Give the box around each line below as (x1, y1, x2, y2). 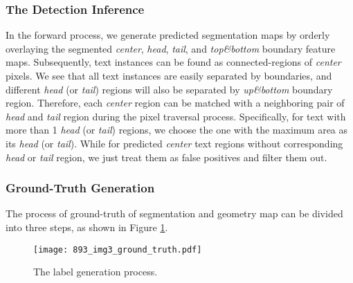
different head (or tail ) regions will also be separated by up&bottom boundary (6, 82, 333, 96)
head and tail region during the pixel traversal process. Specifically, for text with (6, 109, 346, 123)
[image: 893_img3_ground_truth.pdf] (33, 244, 202, 255)
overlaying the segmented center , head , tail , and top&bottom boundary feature (6, 41, 336, 55)
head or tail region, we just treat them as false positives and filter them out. (6, 149, 327, 164)
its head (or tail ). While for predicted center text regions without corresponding (6, 136, 343, 150)
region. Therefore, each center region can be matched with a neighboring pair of (6, 95, 345, 110)
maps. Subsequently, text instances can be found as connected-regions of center (6, 55, 341, 69)
